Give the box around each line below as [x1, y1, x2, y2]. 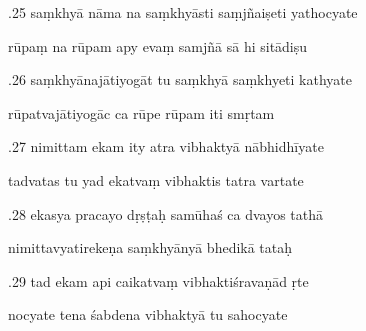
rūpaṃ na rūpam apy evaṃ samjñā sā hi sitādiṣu [8, 35, 308, 56]
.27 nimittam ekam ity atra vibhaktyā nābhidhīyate [8, 136, 324, 157]
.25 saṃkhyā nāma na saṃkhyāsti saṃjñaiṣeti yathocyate [8, 2, 358, 22]
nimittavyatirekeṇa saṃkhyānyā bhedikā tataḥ [8, 237, 293, 258]
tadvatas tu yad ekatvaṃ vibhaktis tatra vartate [8, 169, 304, 190]
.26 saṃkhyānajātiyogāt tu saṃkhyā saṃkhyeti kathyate [8, 69, 353, 90]
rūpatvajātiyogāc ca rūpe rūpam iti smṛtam [8, 102, 275, 123]
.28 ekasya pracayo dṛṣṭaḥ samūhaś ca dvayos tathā [8, 203, 324, 224]
